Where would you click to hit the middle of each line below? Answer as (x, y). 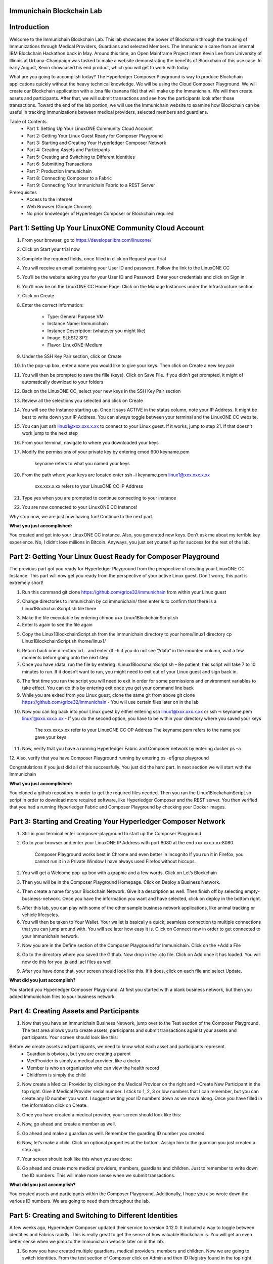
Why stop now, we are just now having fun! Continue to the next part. (81, 516)
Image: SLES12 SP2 (67, 338)
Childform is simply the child (56, 1075)
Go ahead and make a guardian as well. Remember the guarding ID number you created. (114, 1133)
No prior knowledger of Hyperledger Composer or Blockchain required (100, 213)
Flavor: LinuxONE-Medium (75, 345)
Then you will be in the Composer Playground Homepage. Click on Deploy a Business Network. (121, 882)
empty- (252, 891)
